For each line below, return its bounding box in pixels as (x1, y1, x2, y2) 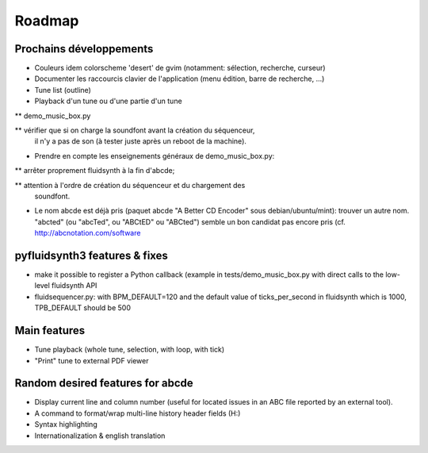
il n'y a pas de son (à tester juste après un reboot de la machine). (34, 136, 247, 146)
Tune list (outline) (34, 85, 91, 94)
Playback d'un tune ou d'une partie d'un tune (34, 96, 182, 106)
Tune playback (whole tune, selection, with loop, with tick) (34, 345, 225, 355)
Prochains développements (14, 42, 154, 56)
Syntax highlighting (34, 420, 98, 429)
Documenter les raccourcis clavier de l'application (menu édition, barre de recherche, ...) (34, 74, 325, 83)
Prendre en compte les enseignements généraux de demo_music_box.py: (34, 151, 275, 160)
